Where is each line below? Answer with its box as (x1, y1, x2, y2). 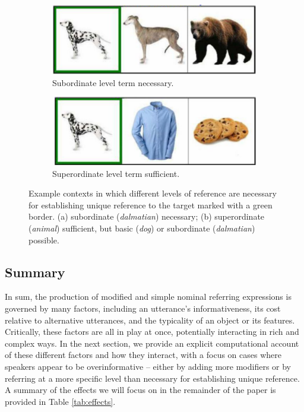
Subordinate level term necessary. (52, 76, 174, 88)
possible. (28, 233, 59, 246)
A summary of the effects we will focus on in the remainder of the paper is (5, 384, 276, 396)
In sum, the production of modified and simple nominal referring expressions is (5, 290, 292, 303)
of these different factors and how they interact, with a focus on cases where (5, 348, 281, 361)
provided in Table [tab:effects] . (5, 395, 116, 407)
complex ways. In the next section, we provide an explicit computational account (5, 337, 299, 349)
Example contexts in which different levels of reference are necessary (28, 187, 277, 199)
